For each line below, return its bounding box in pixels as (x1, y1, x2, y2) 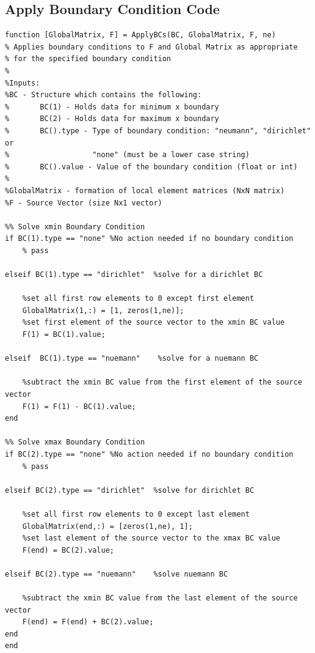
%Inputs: (5, 78, 40, 87)
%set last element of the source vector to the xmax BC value (22, 534, 281, 543)
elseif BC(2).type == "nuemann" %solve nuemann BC (5, 569, 228, 578)
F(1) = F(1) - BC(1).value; (22, 402, 136, 411)
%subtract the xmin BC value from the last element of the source (22, 594, 298, 603)
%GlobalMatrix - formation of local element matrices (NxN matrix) (5, 186, 285, 195)
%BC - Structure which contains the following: (5, 90, 202, 100)
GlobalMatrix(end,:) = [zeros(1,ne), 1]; (22, 522, 193, 531)
